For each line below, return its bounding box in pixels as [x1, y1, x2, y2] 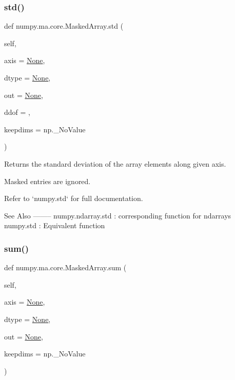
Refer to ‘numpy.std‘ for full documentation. [4, 193, 143, 204]
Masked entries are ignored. [4, 175, 91, 186]
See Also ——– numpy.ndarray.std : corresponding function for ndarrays [4, 210, 231, 221]
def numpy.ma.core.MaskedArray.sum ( [4, 262, 127, 273]
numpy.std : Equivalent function [4, 220, 105, 231]
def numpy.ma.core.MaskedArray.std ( [4, 21, 124, 31]
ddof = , [4, 107, 30, 117]
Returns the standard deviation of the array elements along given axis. [4, 158, 226, 169]
